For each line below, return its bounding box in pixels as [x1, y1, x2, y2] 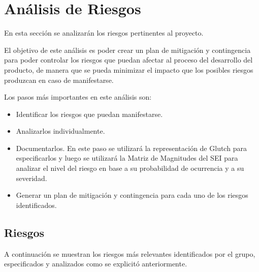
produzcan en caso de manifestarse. [4, 74, 114, 85]
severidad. [16, 172, 47, 183]
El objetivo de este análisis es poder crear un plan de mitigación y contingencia [4, 44, 251, 55]
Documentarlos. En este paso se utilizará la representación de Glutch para [16, 142, 247, 153]
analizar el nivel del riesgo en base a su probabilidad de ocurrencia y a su [16, 163, 244, 173]
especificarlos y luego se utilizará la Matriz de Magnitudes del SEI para [16, 153, 238, 163]
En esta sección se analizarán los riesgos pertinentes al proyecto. [4, 27, 204, 38]
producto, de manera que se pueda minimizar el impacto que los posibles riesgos [4, 64, 253, 75]
